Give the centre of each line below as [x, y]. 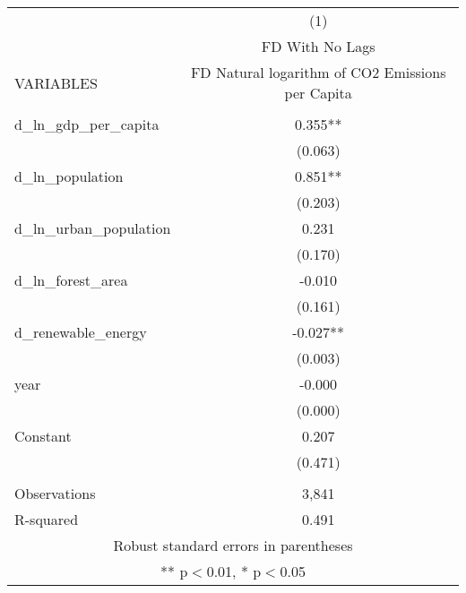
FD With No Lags [318, 46]
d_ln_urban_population [93, 228]
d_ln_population [69, 176]
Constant [43, 436]
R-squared [47, 519]
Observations [55, 493]
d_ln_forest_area [71, 280]
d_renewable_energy [81, 332]
